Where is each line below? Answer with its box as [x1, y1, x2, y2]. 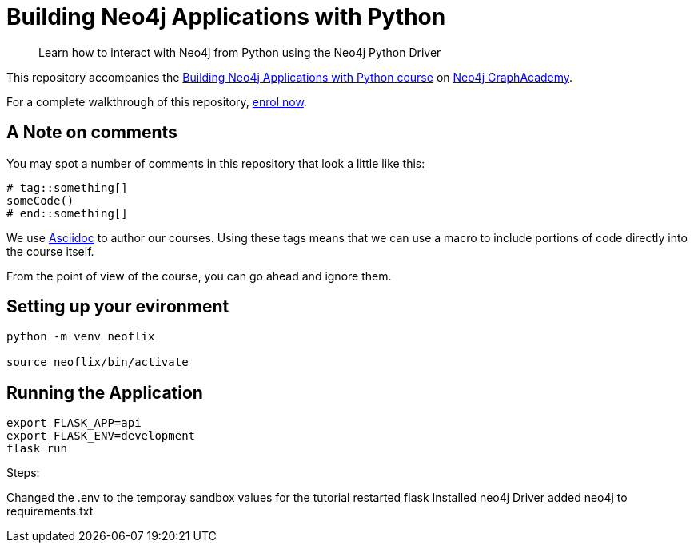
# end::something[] [6, 206, 128, 220]
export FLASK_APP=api [6, 416, 142, 430]
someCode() [6, 193, 74, 207]
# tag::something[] [6, 181, 128, 194]
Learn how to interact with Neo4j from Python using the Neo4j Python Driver [38, 45, 441, 59]
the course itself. [6, 244, 94, 258]
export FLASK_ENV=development [6, 429, 196, 443]
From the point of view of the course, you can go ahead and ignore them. [6, 269, 392, 283]
